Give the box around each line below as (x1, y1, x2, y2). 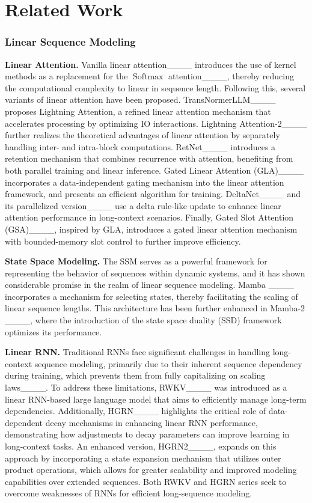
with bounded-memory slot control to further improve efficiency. (5, 234, 241, 247)
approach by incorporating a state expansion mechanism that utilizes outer (5, 451, 281, 464)
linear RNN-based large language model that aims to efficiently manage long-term (5, 392, 307, 405)
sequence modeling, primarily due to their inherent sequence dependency (34, 357, 302, 370)
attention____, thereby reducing (168, 70, 294, 82)
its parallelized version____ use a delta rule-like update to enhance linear (5, 199, 281, 212)
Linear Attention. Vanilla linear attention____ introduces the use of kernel (5, 58, 296, 70)
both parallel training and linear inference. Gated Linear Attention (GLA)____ (5, 163, 304, 176)
